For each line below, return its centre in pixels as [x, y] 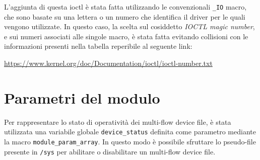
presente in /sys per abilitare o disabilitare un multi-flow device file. [110, 151]
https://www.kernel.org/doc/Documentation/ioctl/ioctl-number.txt [108, 63]
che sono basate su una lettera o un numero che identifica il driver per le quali [125, 16]
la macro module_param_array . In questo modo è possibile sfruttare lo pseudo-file [130, 141]
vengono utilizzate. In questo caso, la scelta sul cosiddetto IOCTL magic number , [129, 26]
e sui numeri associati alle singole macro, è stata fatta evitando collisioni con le [126, 36]
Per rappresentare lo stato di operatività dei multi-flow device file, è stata [118, 122]
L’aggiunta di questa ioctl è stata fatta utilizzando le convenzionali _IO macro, [125, 7]
